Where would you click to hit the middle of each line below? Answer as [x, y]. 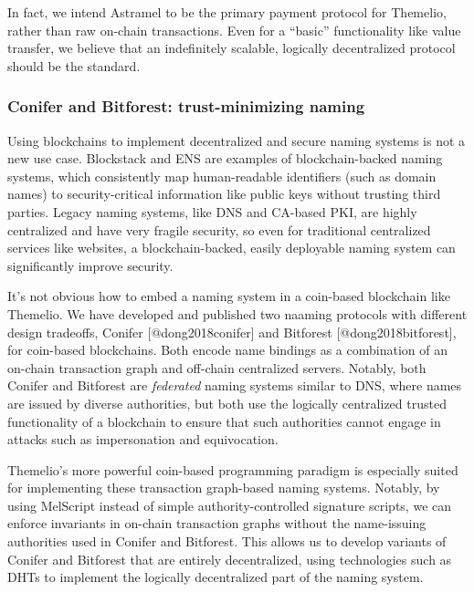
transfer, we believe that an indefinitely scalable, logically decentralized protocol [232, 48]
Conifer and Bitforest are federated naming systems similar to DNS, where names [235, 385]
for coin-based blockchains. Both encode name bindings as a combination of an [227, 350]
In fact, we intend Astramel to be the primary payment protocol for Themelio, [227, 12]
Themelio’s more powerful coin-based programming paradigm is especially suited [233, 469]
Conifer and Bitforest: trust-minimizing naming [186, 106]
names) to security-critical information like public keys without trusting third [224, 194]
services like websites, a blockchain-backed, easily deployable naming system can [232, 248]
